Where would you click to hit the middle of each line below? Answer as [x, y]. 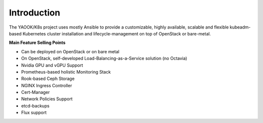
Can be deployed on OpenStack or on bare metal [70, 51]
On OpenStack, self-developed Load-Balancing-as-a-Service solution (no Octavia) [104, 59]
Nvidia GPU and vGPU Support [52, 65]
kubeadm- [240, 27]
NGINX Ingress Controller [47, 85]
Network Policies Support [47, 99]
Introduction [35, 13]
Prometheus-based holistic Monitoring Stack [66, 72]
